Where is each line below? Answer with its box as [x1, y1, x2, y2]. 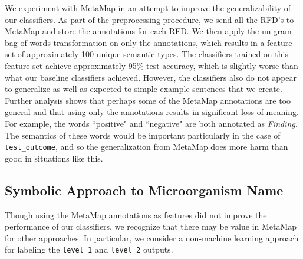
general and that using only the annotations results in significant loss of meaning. [5, 106, 299, 118]
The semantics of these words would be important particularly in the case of [5, 129, 281, 141]
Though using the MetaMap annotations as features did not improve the [5, 208, 267, 221]
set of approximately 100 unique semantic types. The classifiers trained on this [5, 48, 288, 60]
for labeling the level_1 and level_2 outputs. [5, 243, 173, 255]
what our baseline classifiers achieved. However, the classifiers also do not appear [5, 71, 297, 83]
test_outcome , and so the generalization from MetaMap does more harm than [5, 140, 288, 153]
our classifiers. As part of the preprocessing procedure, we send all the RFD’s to [5, 13, 294, 25]
